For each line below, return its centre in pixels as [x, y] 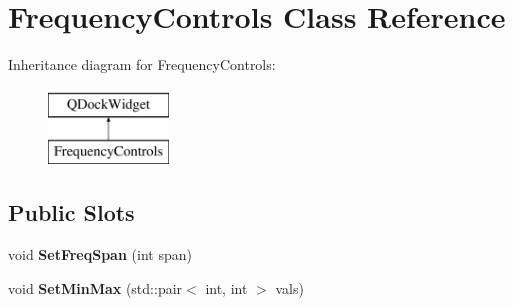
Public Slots [71, 212]
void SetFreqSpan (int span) [100, 254]
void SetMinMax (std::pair [95, 287]
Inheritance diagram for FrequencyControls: [142, 64]
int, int [226, 287]
